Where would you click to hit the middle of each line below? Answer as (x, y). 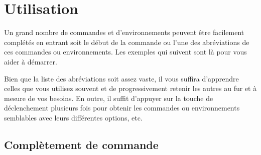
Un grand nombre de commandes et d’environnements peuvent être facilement (124, 32)
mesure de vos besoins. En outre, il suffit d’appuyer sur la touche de (109, 98)
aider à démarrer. (31, 61)
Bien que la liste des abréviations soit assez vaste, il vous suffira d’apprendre (121, 78)
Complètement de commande (81, 144)
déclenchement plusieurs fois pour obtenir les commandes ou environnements (122, 108)
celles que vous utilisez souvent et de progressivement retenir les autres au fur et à (130, 88)
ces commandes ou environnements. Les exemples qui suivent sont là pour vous (125, 52)
